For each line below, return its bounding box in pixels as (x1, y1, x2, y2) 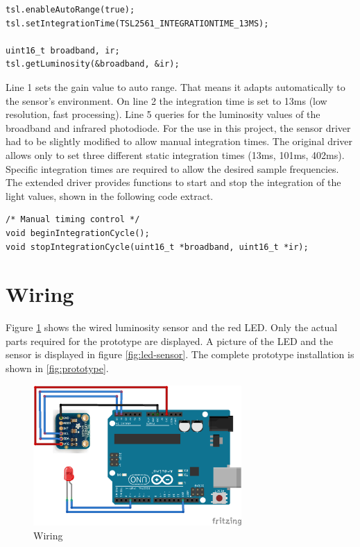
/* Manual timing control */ (6, 214, 140, 225)
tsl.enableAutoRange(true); (6, 5, 135, 15)
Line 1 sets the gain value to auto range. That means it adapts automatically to (6, 79, 345, 94)
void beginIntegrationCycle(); (6, 228, 150, 238)
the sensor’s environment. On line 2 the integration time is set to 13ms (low (6, 93, 327, 108)
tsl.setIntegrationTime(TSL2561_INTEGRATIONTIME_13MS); (6, 18, 269, 28)
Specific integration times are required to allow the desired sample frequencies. (6, 161, 339, 176)
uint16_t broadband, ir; (6, 45, 120, 56)
